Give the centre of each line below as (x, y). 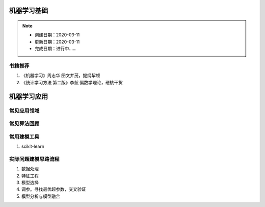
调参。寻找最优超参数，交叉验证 (53, 189)
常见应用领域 (24, 111)
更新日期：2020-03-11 (57, 42)
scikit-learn (33, 146)
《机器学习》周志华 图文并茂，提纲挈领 (61, 75)
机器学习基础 (28, 11)
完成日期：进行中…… (56, 48)
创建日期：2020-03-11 (57, 35)
